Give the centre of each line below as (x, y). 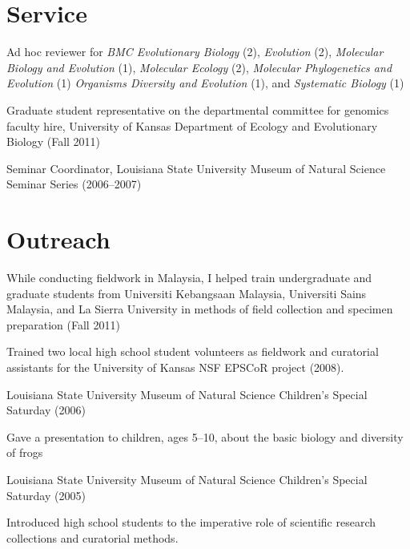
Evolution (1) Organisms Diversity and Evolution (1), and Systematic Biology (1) (205, 83)
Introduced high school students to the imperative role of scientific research (191, 522)
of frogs (25, 452)
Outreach (58, 239)
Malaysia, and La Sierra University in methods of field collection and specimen (200, 309)
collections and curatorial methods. (92, 537)
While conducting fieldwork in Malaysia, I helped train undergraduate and (189, 277)
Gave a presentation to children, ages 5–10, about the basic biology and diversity (205, 436)
